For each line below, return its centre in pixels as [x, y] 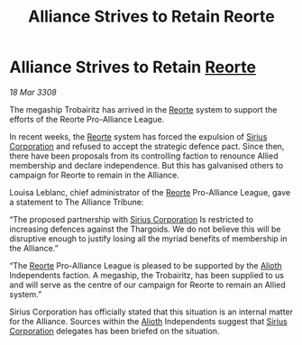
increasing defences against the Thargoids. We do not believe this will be [145, 229]
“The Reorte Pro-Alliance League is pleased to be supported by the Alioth [146, 265]
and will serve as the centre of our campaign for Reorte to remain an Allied [147, 285]
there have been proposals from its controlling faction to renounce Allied [144, 156]
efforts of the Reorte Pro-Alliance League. [87, 119]
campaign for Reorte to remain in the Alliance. [95, 175]
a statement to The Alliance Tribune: [77, 202]
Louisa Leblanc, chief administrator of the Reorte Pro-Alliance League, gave [150, 192]
